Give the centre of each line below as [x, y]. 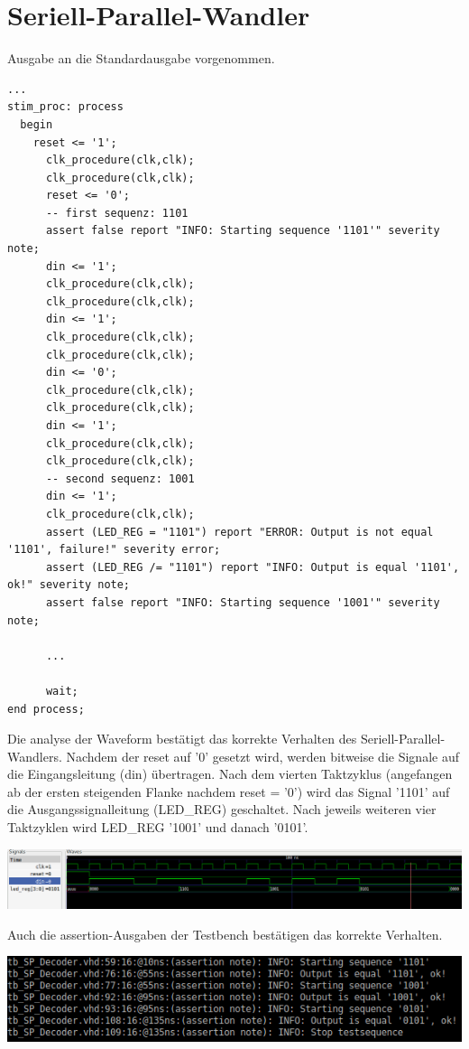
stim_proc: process [65, 107]
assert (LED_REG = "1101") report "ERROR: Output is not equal [239, 532]
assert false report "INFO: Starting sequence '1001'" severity [243, 602]
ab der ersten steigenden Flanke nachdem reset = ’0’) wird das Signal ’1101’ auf [229, 791]
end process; [46, 709]
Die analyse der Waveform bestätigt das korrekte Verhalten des [182, 739]
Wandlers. [35, 756]
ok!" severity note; [69, 585]
